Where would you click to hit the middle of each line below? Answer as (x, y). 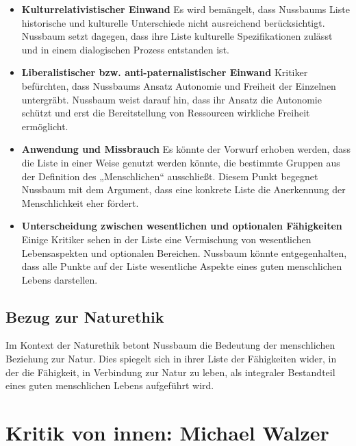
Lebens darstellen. (60, 279)
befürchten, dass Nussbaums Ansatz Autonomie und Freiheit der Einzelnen (179, 85)
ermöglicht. (45, 126)
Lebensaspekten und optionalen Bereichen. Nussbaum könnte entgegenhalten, (184, 252)
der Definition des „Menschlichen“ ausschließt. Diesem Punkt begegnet (170, 176)
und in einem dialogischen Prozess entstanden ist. (125, 49)
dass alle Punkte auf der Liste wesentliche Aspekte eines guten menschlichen (182, 266)
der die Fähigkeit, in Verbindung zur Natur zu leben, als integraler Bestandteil (170, 372)
